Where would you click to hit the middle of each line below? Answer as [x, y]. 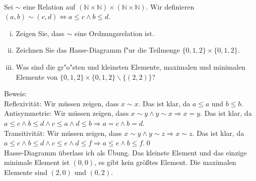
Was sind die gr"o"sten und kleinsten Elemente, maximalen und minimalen [131, 66]
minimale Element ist [37, 162]
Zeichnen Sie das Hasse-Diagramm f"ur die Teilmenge [98, 50]
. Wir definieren [170, 6]
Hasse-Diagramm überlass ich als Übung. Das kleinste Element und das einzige [125, 152]
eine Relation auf [49, 6]
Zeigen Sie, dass [40, 33]
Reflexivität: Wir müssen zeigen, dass [61, 103]
